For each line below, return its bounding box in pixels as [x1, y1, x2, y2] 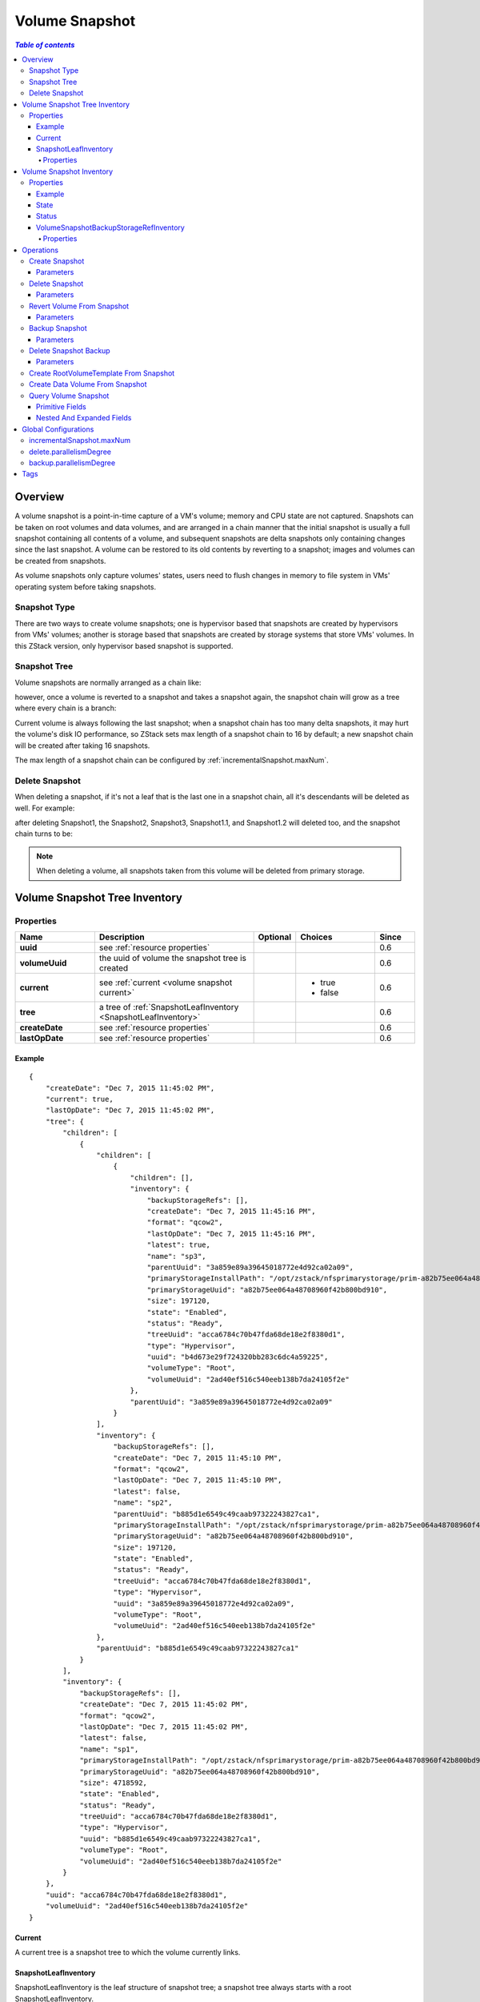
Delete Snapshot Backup [29, 346, 111, 356]
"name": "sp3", [146, 1252, 207, 1260]
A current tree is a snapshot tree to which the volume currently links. [14, 1947, 241, 1957]
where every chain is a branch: [14, 703, 117, 713]
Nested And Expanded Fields [36, 413, 132, 423]
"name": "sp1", [79, 1744, 139, 1754]
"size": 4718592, [79, 1778, 148, 1787]
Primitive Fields [36, 402, 87, 412]
